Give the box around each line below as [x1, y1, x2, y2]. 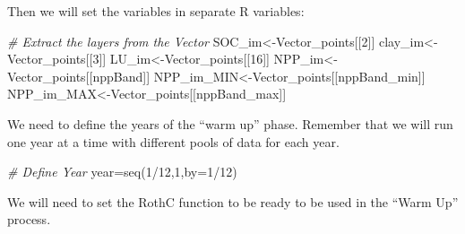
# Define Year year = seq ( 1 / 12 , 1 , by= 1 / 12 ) [7, 162, 237, 181]
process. [7, 210, 51, 229]
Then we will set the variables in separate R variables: [7, 2, 305, 20]
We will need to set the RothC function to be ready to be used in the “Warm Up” [7, 192, 459, 211]
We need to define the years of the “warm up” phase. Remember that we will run [7, 114, 453, 133]
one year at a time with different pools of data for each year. [7, 132, 340, 151]
